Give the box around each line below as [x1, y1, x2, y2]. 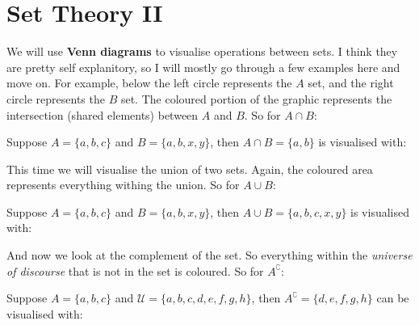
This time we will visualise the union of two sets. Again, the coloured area [6, 160, 373, 177]
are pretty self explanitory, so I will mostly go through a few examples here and [6, 58, 400, 75]
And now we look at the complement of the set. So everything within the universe [6, 247, 413, 264]
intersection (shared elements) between [6, 106, 199, 123]
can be [376, 289, 409, 306]
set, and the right [308, 74, 394, 91]
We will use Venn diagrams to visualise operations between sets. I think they [6, 43, 398, 60]
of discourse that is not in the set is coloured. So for [6, 262, 264, 279]
